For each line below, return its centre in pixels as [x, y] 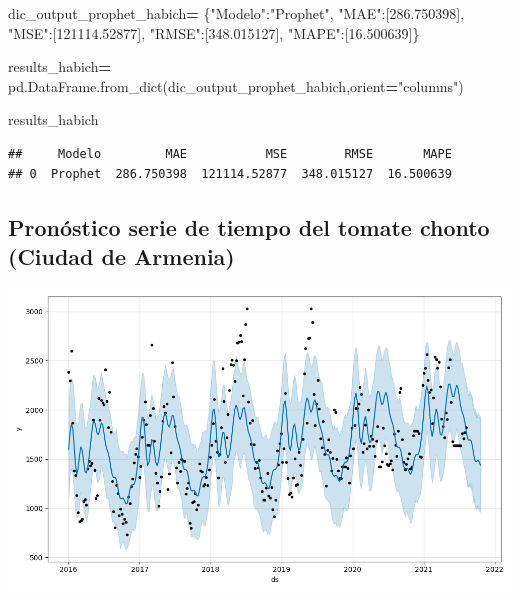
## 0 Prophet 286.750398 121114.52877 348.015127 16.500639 [230, 173]
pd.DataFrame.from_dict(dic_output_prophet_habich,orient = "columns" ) [236, 85]
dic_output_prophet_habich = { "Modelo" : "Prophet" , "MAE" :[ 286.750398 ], [236, 13]
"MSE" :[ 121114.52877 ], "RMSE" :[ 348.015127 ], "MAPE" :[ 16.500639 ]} [214, 32]
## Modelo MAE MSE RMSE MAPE [230, 153]
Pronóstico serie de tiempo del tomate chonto [249, 226]
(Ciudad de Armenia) [121, 255]
